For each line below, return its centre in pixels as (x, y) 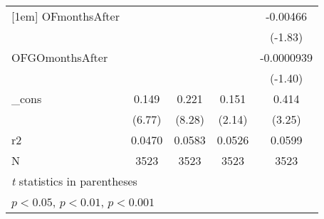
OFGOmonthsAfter (60, 57)
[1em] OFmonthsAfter (66, 16)
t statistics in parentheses (74, 181)
